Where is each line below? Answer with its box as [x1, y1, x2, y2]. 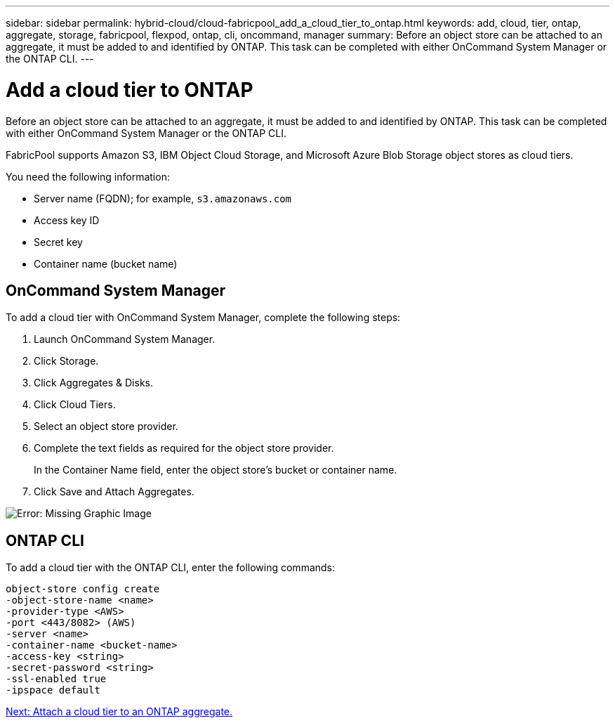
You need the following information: [6, 170, 170, 183]
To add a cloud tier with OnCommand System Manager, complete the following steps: [6, 311, 401, 324]
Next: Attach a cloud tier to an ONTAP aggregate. [6, 705, 233, 718]
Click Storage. [34, 355, 99, 367]
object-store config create [6, 583, 160, 595]
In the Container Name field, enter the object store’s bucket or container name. [34, 464, 397, 476]
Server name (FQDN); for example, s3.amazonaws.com [34, 192, 292, 204]
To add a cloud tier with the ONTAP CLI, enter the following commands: [6, 561, 336, 574]
